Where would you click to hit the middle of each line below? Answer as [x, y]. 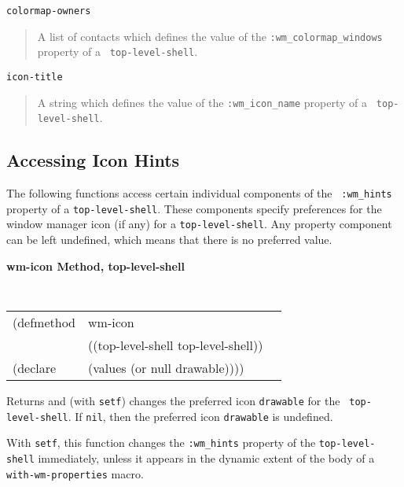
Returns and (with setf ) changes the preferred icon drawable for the [173, 400]
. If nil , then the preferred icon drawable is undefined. [200, 416]
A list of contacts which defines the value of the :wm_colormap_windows [210, 36]
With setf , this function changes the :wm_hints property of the [161, 443]
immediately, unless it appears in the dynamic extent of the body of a [206, 457]
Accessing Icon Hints [93, 160]
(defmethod [44, 322]
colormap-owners [49, 11]
